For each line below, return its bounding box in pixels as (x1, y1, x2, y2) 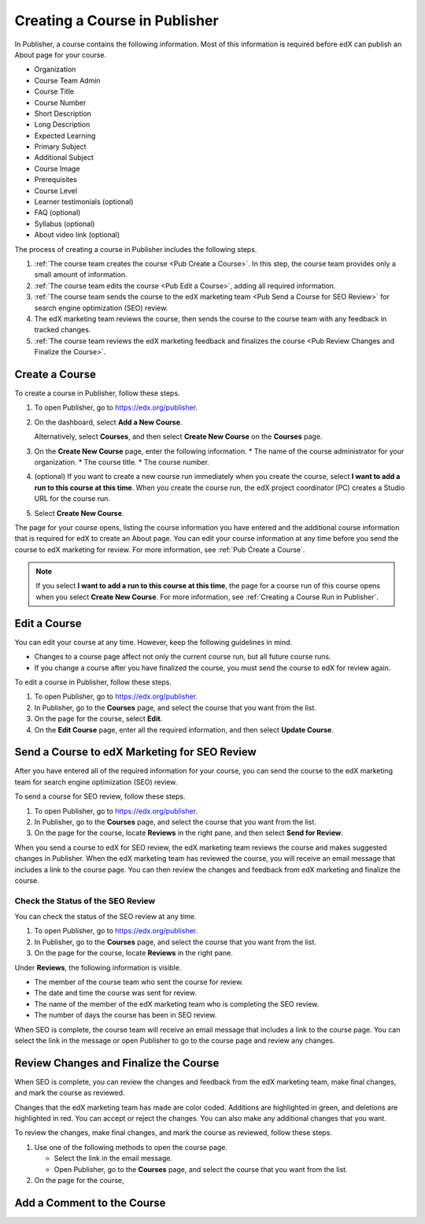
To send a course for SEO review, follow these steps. (14, 792, 186, 801)
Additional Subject (34, 153, 94, 162)
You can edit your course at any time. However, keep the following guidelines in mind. (14, 637, 293, 647)
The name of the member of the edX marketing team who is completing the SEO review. (34, 999, 320, 1008)
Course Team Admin (34, 76, 102, 85)
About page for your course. (14, 50, 107, 59)
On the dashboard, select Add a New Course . (34, 417, 183, 427)
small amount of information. (34, 270, 128, 280)
